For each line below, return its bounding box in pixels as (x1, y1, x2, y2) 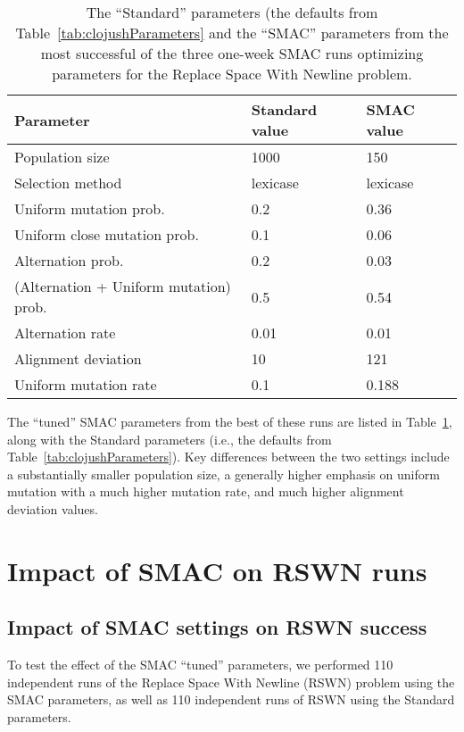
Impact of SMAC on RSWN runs (7, 552, 427, 588)
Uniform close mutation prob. (14, 224, 199, 245)
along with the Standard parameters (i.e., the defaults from (7, 429, 332, 448)
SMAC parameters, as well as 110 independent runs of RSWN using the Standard (7, 690, 455, 709)
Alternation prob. (14, 250, 124, 270)
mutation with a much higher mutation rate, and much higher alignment (7, 482, 404, 501)
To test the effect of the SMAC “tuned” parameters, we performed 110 (7, 655, 394, 674)
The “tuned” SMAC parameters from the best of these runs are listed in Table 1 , (7, 412, 452, 430)
